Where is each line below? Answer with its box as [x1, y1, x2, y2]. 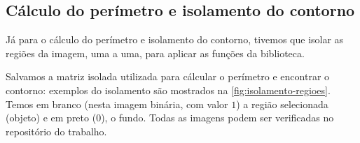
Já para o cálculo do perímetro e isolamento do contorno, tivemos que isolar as [6, 32, 344, 47]
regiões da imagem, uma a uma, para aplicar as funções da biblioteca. [6, 45, 305, 60]
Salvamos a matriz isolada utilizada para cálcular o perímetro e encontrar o [6, 69, 330, 84]
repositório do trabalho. [6, 123, 107, 138]
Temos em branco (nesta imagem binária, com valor [6, 96, 228, 111]
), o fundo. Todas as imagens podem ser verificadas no [101, 110, 334, 125]
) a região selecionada [236, 96, 328, 111]
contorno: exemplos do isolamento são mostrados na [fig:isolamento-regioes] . [6, 82, 331, 97]
